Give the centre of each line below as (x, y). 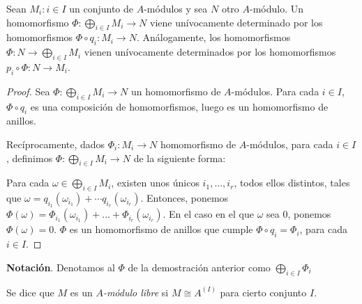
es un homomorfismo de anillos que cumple (161, 229)
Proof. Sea (28, 91)
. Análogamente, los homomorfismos (213, 37)
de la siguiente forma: (180, 158)
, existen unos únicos (155, 183)
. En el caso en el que (208, 214)
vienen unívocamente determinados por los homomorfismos (210, 52)
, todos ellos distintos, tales (292, 183)
